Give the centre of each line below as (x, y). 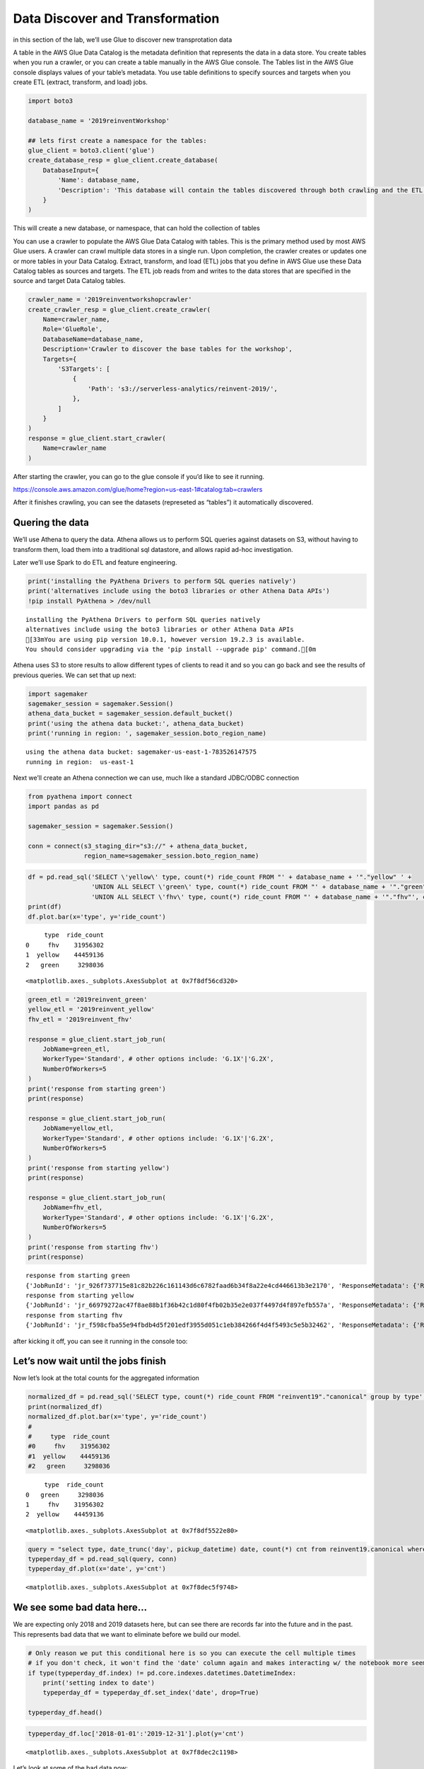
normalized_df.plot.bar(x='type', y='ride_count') (118, 1417)
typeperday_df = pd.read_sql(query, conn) (102, 1559)
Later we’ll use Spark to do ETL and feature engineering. (95, 563)
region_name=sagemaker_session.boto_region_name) (171, 856)
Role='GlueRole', (73, 329)
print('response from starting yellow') (99, 1168)
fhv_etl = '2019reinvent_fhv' (80, 1019)
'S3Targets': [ (84, 369)
